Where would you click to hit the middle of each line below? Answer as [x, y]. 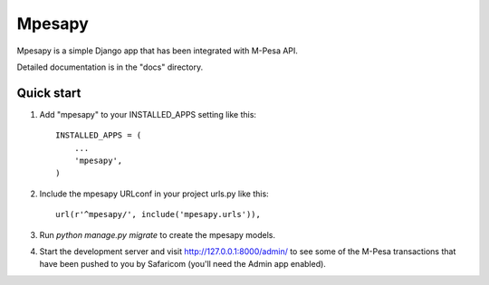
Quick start [49, 93]
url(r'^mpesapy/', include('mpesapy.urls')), [158, 214]
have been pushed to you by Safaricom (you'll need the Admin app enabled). [182, 264]
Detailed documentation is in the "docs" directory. [110, 67]
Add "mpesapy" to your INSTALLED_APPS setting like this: [148, 114]
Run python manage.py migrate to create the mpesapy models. [158, 234]
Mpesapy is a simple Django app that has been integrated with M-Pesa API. [158, 51]
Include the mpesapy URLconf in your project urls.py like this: [154, 194]
